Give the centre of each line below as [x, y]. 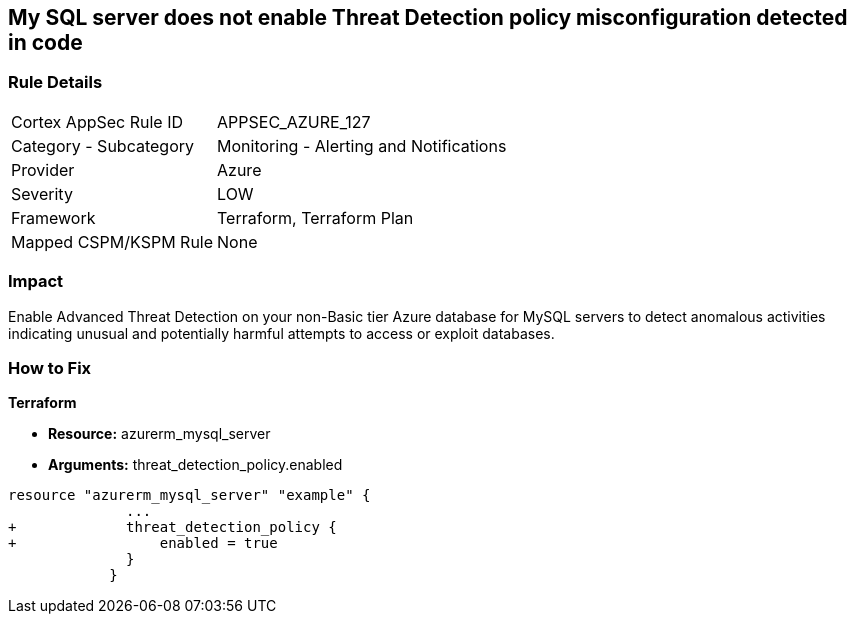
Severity [42, 193]
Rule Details [55, 82]
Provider [43, 169]
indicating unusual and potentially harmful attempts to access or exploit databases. [281, 333]
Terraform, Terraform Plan [315, 217]
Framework [53, 217]
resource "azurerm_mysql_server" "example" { [189, 495]
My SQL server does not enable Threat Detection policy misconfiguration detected [428, 17]
